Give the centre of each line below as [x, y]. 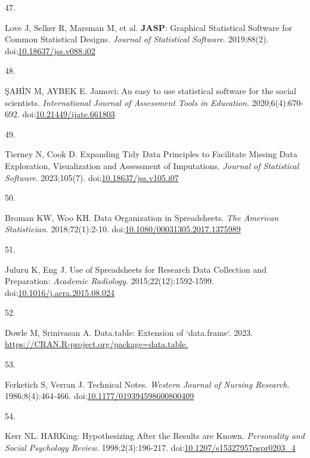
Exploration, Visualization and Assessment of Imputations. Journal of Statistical [152, 165]
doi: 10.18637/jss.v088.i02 [50, 50]
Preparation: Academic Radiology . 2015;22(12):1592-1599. [109, 281]
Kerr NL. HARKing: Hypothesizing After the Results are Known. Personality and [155, 436]
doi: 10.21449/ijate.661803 [69, 114]
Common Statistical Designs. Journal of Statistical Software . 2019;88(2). [137, 39]
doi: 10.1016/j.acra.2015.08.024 [60, 292]
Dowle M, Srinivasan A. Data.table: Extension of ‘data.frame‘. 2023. [129, 332]
